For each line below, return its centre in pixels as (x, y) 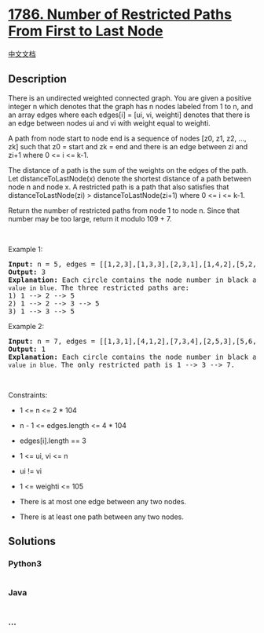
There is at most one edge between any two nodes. (103, 501)
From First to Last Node (86, 31)
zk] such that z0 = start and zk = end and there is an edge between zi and (128, 146)
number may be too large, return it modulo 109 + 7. (90, 218)
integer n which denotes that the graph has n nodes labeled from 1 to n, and (131, 106)
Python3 (25, 564)
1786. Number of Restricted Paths (120, 15)
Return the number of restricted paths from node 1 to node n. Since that (124, 210)
